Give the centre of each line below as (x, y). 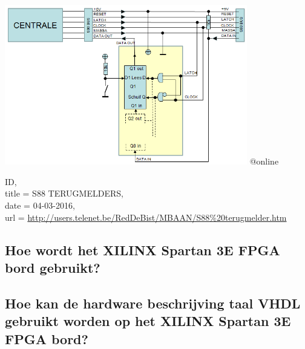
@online (264, 161)
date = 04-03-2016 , (40, 205)
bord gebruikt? (53, 267)
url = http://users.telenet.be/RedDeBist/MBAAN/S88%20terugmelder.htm (146, 217)
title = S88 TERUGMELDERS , (64, 193)
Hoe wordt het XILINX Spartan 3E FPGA (143, 250)
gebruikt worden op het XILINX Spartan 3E (148, 321)
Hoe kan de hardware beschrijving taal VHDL (153, 303)
